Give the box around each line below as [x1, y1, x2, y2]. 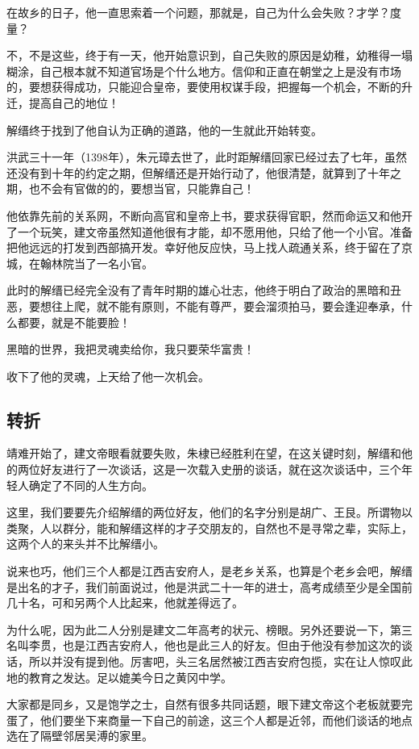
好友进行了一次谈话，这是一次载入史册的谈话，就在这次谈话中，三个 [39, 461, 401, 478]
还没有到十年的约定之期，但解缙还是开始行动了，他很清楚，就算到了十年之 [6, 164, 401, 181]
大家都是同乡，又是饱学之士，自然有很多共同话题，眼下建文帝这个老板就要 [6, 696, 401, 713]
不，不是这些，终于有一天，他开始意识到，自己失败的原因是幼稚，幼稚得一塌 [6, 47, 413, 64]
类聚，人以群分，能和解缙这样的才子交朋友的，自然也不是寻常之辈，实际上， [6, 519, 413, 536]
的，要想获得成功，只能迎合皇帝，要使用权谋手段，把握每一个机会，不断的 [6, 78, 401, 95]
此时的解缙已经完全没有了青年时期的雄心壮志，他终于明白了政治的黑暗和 [6, 282, 390, 299]
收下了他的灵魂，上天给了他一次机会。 [6, 367, 209, 384]
